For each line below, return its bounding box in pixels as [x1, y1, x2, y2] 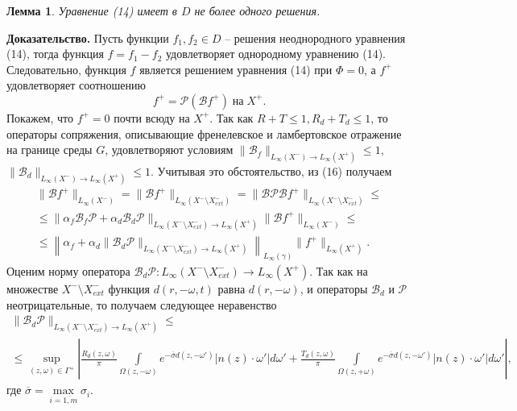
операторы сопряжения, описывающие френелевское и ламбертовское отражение [6, 125, 402, 142]
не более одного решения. [194, 2, 321, 19]
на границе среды [6, 141, 93, 158]
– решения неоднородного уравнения [225, 29, 406, 46]
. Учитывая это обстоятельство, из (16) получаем [150, 163, 392, 180]
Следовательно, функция [6, 60, 126, 77]
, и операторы [300, 280, 368, 297]
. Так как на [309, 262, 368, 279]
